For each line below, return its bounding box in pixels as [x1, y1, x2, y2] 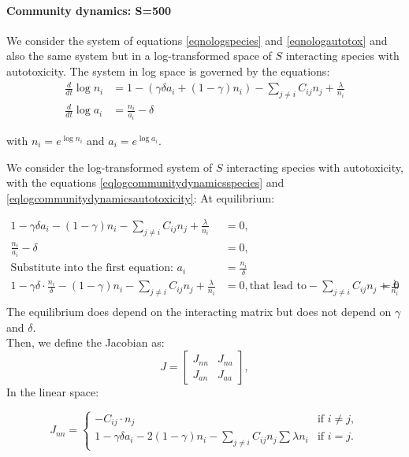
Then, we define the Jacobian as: [6, 334, 165, 351]
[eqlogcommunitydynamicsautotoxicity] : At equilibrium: [6, 189, 275, 206]
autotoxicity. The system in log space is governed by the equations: [6, 62, 330, 79]
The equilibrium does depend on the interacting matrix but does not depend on [6, 303, 392, 320]
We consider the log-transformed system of [6, 158, 213, 175]
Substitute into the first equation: [10, 262, 173, 274]
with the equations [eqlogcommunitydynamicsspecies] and [6, 174, 284, 191]
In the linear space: [6, 384, 99, 400]
